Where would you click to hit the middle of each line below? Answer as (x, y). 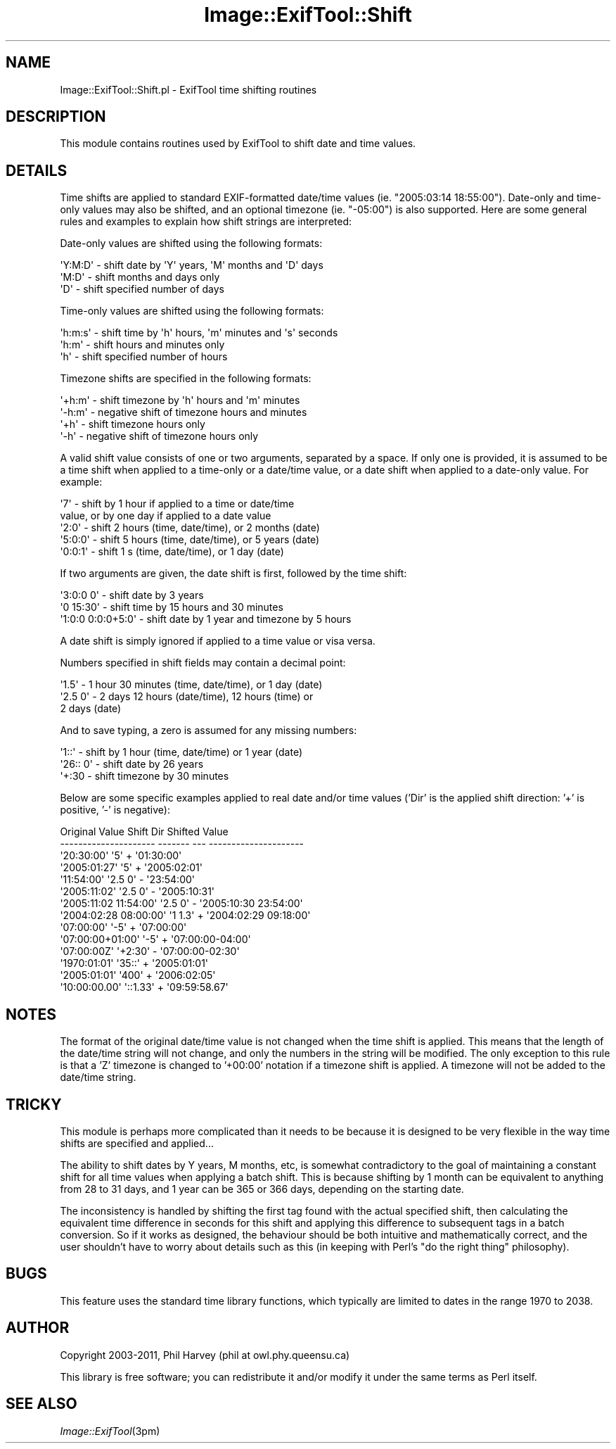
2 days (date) (91, 709)
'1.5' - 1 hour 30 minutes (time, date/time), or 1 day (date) (191, 685)
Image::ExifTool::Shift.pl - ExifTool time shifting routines (188, 89)
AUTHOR (38, 1328)
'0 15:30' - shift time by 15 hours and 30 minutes (172, 607)
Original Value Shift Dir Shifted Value (144, 832)
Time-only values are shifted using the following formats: (192, 311)
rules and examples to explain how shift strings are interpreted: (206, 222)
